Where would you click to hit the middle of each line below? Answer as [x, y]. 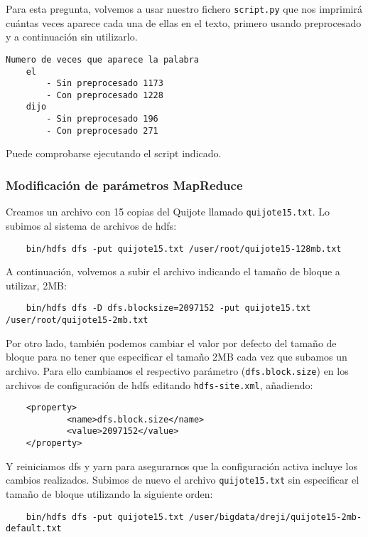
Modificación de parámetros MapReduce [124, 185]
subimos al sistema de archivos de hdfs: [91, 225]
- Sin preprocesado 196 [102, 119]
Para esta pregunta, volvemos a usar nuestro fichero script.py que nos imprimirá [184, 9]
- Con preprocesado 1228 [105, 95]
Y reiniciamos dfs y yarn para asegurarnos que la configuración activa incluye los [182, 466]
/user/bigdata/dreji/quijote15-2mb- [275, 517]
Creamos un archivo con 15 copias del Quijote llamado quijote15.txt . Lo [168, 212]
